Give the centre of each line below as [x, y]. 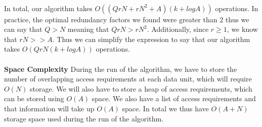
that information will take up [49, 108]
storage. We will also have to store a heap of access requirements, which [141, 88]
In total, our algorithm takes [48, 8]
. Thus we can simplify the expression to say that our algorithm [151, 39]
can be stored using [34, 98]
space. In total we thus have [165, 108]
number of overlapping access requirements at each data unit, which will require [128, 79]
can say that [23, 29]
